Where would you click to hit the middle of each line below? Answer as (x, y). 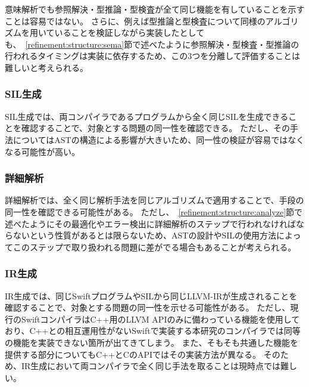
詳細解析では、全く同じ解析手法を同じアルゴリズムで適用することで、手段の (154, 200)
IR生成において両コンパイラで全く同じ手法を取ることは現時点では (151, 366)
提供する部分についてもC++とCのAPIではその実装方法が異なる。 (133, 354)
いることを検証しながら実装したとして (129, 32)
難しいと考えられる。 (46, 67)
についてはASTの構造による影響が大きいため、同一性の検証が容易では (150, 139)
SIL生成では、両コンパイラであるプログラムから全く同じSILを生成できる (147, 116)
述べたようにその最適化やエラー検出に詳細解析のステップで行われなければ (151, 223)
